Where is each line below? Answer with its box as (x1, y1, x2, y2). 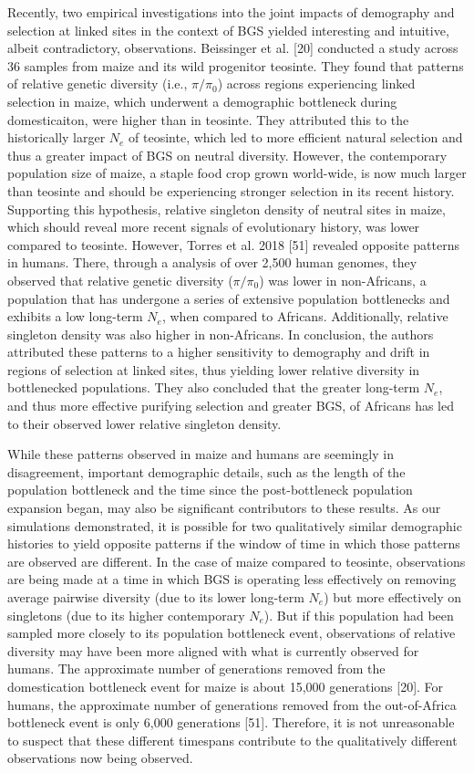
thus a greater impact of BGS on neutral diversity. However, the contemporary (7, 145, 448, 164)
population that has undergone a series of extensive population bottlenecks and (7, 288, 450, 308)
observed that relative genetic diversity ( (7, 270, 233, 289)
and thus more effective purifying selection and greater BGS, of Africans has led (7, 396, 455, 415)
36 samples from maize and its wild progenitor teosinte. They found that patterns (7, 56, 464, 75)
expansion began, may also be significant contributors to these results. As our (7, 498, 441, 517)
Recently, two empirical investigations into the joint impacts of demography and (7, 3, 455, 21)
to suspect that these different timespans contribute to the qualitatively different (7, 730, 458, 749)
